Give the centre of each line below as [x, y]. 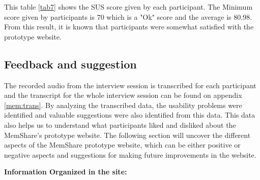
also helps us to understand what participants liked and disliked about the [120, 124]
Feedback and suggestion [70, 64]
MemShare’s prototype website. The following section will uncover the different [127, 135]
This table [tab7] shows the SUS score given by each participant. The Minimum [128, 7]
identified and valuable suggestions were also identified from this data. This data [130, 115]
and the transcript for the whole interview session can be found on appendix [123, 95]
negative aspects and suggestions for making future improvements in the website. [130, 154]
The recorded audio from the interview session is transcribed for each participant [130, 85]
